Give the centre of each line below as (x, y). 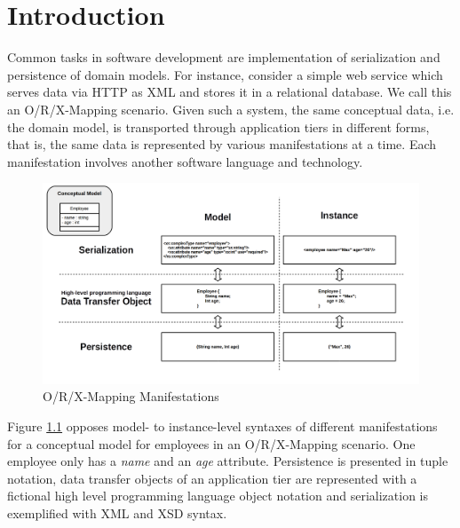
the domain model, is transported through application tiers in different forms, (218, 126)
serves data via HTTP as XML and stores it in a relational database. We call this (230, 92)
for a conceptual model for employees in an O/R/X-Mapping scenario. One (211, 443)
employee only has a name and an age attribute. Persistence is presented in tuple (228, 461)
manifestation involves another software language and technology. (185, 161)
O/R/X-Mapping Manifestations (131, 396)
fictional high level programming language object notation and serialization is (218, 496)
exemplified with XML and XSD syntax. (117, 512)
